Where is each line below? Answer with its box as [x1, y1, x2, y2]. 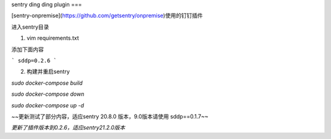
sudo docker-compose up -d [11, 101, 85, 109]
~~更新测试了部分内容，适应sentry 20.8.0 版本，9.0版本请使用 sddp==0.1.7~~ [11, 113, 208, 120]
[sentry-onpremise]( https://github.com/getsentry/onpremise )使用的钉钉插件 [11, 12, 204, 20]
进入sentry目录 [11, 23, 49, 30]
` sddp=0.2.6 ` [11, 57, 58, 64]
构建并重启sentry [26, 68, 70, 76]
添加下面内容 [11, 46, 44, 53]
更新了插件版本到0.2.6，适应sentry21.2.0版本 [11, 124, 126, 131]
